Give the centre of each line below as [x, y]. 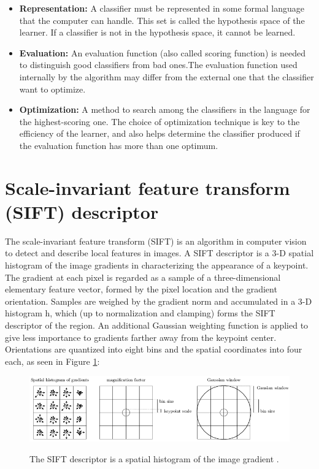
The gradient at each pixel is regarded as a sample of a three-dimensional [143, 277]
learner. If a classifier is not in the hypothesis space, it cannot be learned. [157, 32]
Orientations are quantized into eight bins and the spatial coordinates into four [154, 349]
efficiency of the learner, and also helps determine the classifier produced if [159, 133]
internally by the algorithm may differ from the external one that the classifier [167, 76]
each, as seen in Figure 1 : [52, 361]
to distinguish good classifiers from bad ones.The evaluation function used [158, 65]
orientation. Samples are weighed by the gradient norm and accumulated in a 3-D [159, 301]
